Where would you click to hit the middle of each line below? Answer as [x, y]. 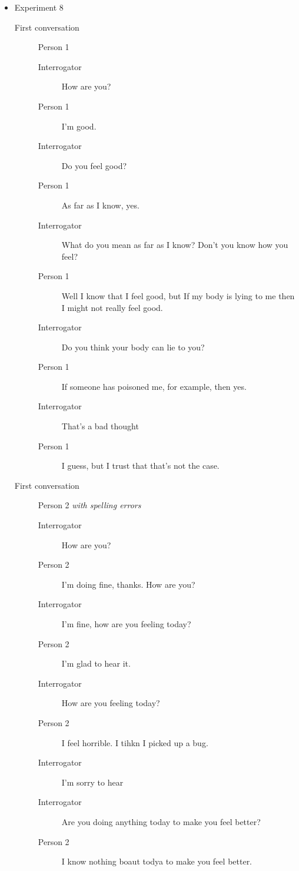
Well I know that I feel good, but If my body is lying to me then [178, 295]
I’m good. [79, 126]
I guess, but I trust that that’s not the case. [140, 466]
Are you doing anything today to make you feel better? [161, 821]
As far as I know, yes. [100, 205]
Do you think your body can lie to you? [133, 347]
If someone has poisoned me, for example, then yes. [154, 386]
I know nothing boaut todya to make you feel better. [157, 861]
